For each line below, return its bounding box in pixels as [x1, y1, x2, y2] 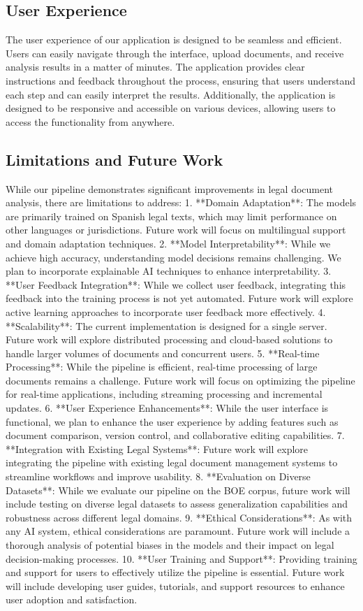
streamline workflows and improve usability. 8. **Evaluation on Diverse [6, 469, 311, 484]
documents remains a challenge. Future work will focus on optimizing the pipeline [6, 373, 355, 387]
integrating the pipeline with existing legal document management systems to [6, 455, 338, 470]
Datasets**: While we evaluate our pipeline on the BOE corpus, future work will [6, 482, 350, 497]
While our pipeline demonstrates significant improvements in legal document [6, 181, 334, 196]
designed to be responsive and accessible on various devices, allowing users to [6, 101, 336, 115]
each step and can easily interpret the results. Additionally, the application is [6, 87, 336, 101]
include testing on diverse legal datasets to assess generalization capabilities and [6, 496, 348, 511]
